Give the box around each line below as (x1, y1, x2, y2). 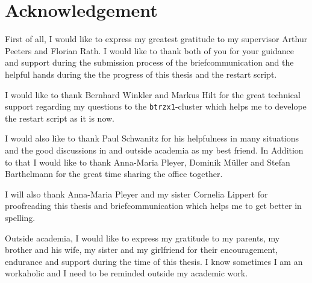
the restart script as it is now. (5, 111, 115, 124)
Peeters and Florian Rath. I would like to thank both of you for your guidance (5, 44, 294, 57)
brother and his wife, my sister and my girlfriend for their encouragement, (5, 243, 278, 256)
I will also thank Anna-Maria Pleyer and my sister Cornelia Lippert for (5, 187, 268, 200)
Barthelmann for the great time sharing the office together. (5, 167, 223, 180)
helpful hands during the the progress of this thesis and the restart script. (5, 67, 277, 80)
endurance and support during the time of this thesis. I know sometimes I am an (5, 255, 303, 267)
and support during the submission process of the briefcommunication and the (5, 56, 294, 69)
